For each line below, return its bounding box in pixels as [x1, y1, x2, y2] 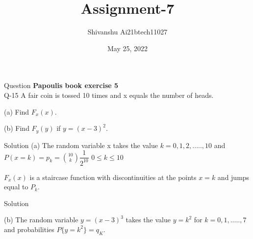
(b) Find [4, 123, 29, 133]
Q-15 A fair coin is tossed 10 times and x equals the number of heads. [4, 90, 214, 100]
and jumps [217, 172, 250, 182]
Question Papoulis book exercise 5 [4, 80, 119, 90]
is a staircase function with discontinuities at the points [29, 172, 197, 182]
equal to [4, 181, 28, 192]
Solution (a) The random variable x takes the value [4, 140, 158, 150]
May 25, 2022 [107, 43, 148, 53]
